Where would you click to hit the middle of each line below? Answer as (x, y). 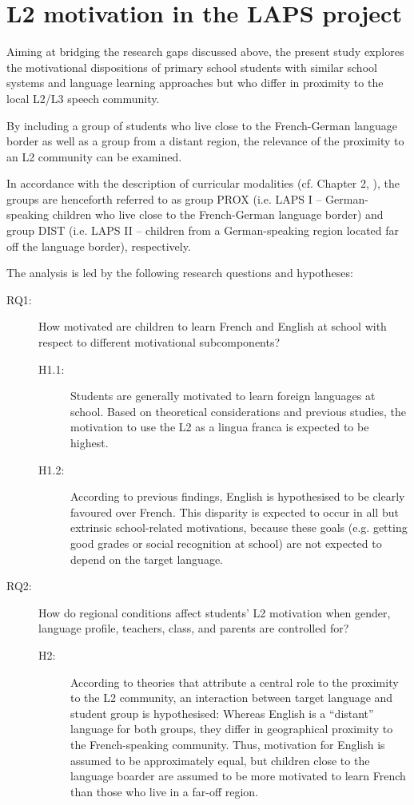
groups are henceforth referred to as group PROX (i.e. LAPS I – (164, 198)
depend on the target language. (147, 559)
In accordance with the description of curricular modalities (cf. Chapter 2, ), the (203, 183)
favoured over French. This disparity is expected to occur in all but (235, 512)
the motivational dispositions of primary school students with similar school (192, 67)
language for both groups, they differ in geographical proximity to (232, 729)
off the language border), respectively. (99, 246)
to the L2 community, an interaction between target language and (232, 698)
